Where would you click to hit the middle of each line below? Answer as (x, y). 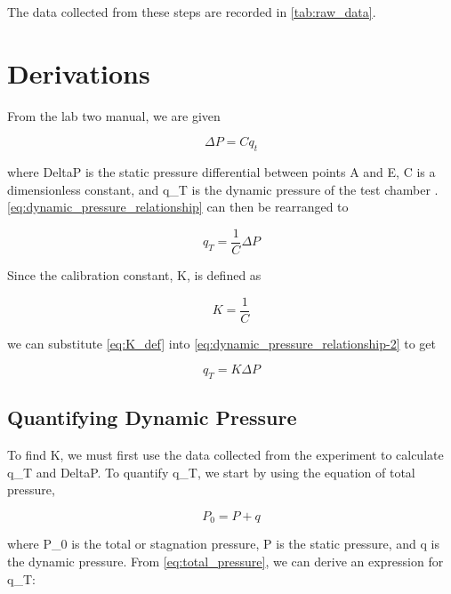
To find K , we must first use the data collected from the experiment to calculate (225, 455)
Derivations (79, 72)
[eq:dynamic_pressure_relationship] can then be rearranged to (178, 207)
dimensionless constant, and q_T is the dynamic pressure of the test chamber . (223, 189)
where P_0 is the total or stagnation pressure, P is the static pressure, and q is (223, 544)
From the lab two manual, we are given (114, 115)
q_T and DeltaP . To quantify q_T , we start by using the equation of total (211, 472)
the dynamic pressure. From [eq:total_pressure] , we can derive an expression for (225, 562)
